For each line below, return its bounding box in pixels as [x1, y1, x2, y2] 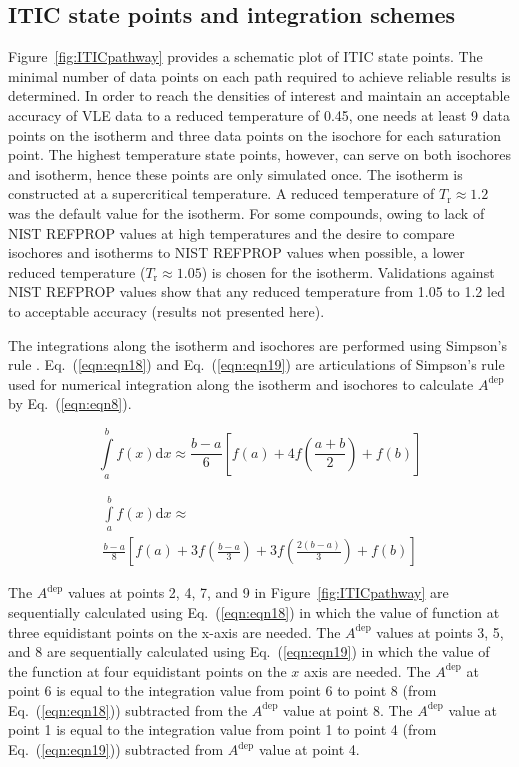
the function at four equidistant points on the [8, 660, 287, 681]
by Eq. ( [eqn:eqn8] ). [8, 393, 132, 414]
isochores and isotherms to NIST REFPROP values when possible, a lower [8, 242, 465, 263]
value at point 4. [258, 739, 360, 760]
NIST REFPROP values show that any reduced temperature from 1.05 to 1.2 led [8, 281, 505, 302]
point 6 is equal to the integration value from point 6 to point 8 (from [8, 680, 437, 701]
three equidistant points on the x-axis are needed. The [8, 621, 341, 642]
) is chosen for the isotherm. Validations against [201, 261, 495, 282]
